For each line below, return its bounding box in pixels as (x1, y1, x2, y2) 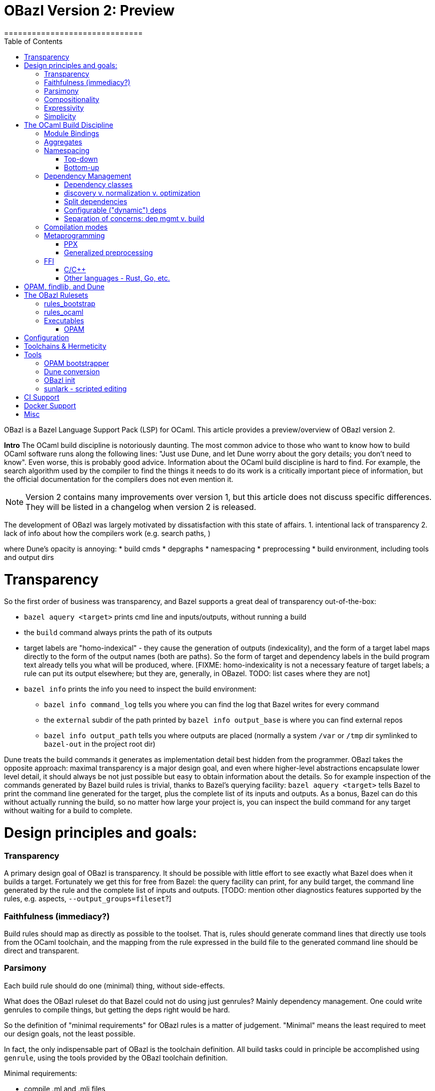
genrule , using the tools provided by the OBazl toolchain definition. (4, 1053, 228, 1062)
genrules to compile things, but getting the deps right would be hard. (4, 1005, 230, 1014)
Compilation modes (44, 222, 108, 231)
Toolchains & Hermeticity (24, 341, 106, 350)
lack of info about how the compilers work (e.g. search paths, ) (4, 528, 211, 537)
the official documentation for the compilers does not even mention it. (4, 474, 234, 483)
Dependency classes (64, 180, 133, 189)
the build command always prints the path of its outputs (24, 628, 212, 637)
